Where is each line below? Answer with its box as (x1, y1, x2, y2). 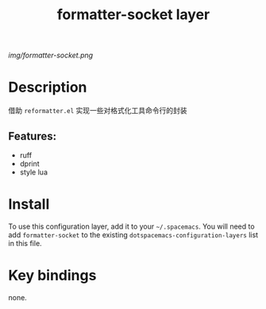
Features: (8, 129, 57, 143)
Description (8, 78, 87, 96)
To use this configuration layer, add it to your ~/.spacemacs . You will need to (8, 221, 256, 231)
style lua (19, 167, 48, 177)
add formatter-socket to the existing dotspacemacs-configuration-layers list (8, 229, 259, 240)
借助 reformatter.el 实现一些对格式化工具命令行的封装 (8, 106, 188, 115)
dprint (19, 158, 40, 168)
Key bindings (8, 267, 97, 284)
